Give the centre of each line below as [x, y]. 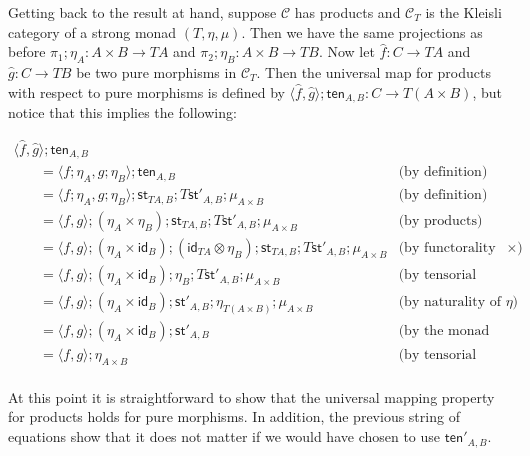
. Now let [346, 51]
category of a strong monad [92, 31]
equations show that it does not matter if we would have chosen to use [224, 436]
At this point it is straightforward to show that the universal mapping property [251, 396]
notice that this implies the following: [122, 112]
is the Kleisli [463, 12]
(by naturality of [449, 302]
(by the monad [444, 330]
